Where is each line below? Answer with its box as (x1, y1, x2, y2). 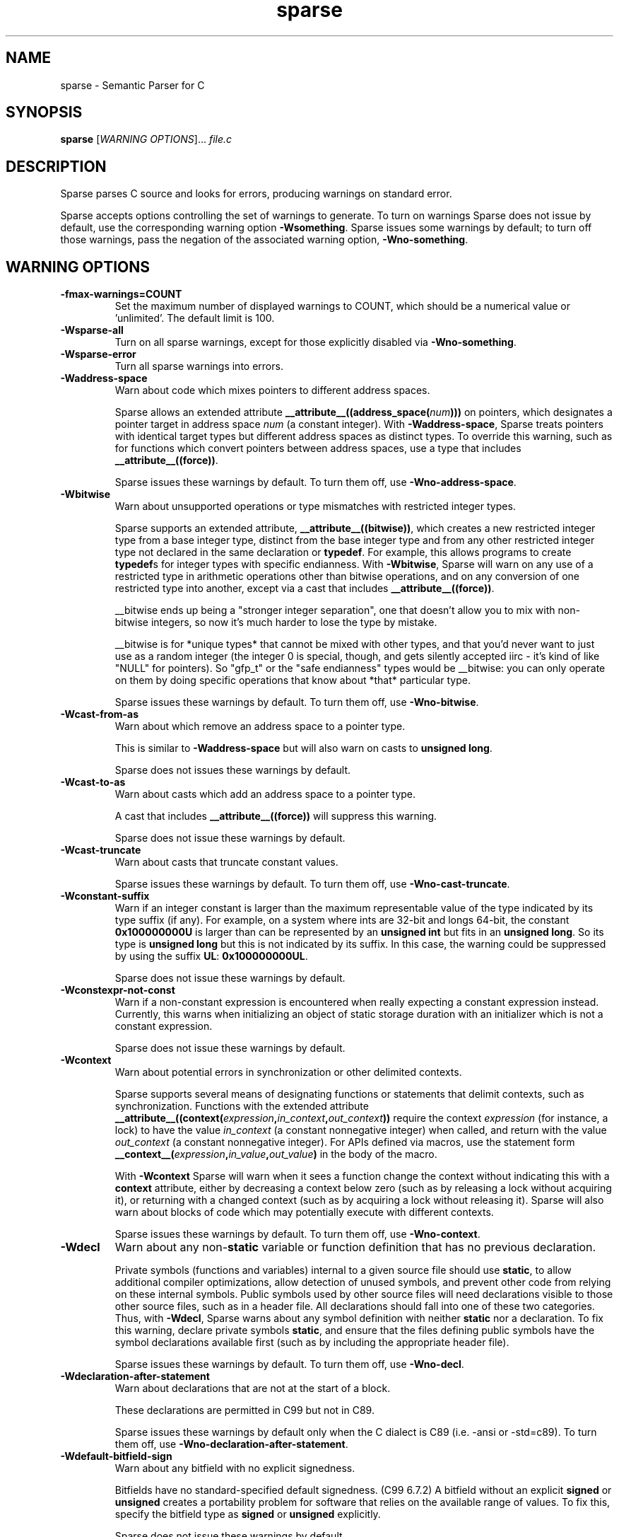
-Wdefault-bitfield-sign (60, 1450, 172, 1463)
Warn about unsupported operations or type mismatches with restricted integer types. (114, 500, 516, 513)
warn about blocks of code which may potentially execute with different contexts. (114, 1206, 494, 1219)
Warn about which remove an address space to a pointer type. (114, 720, 406, 733)
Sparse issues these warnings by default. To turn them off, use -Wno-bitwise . (114, 696, 479, 709)
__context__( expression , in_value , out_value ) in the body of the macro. (114, 1148, 437, 1161)
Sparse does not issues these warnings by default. (114, 764, 351, 777)
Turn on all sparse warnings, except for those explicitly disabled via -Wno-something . (114, 336, 517, 349)
